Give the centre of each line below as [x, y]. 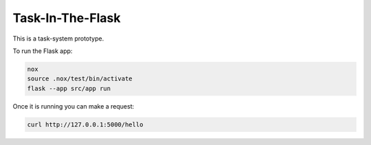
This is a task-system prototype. [58, 38]
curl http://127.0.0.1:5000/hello [85, 124]
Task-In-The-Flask [67, 18]
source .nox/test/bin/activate [80, 79]
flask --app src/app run [69, 88]
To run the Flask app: [43, 51]
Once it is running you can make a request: [73, 106]
